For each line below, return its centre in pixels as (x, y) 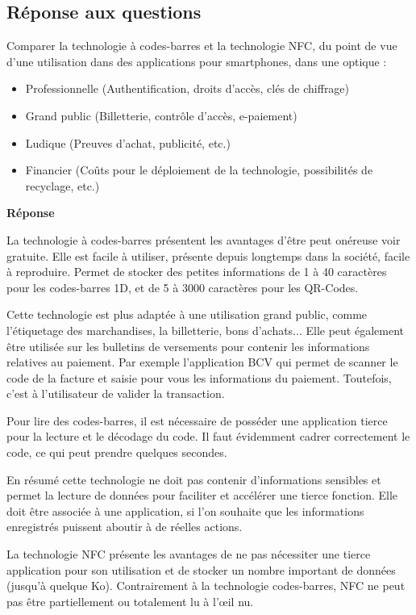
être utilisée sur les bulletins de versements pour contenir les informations (188, 346)
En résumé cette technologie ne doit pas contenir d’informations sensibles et (194, 479)
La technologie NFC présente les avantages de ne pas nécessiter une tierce (189, 554)
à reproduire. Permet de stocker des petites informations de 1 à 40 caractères (197, 272)
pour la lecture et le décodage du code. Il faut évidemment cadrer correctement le (208, 436)
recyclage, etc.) (62, 185)
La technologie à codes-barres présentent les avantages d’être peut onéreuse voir (204, 239)
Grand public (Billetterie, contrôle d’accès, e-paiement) (161, 115)
